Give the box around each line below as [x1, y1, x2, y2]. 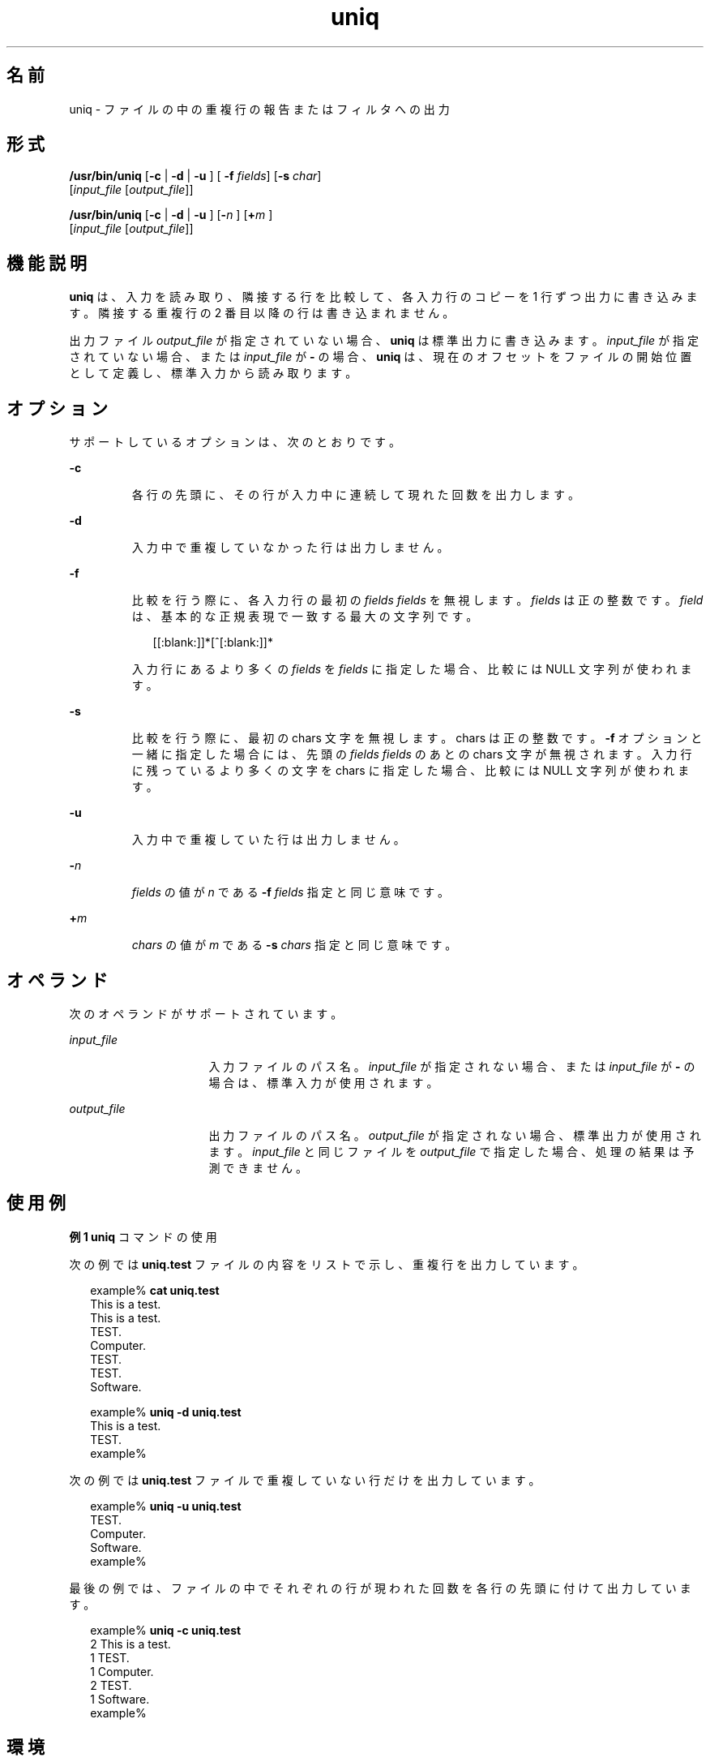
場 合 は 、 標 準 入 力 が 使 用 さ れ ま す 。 [208, 1075, 438, 1089]
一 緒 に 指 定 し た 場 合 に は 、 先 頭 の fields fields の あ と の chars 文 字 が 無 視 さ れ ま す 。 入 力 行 [131, 747, 692, 762]
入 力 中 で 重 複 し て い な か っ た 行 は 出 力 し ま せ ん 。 [131, 540, 449, 555]
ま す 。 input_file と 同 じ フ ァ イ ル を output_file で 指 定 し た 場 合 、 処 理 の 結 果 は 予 [208, 1144, 695, 1158]
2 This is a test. [90, 1636, 171, 1651]
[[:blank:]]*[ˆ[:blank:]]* [152, 635, 273, 650]
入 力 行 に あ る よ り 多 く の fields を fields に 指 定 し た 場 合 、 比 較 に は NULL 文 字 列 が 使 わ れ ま [131, 662, 692, 677]
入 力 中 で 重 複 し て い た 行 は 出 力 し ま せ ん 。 [131, 832, 405, 847]
